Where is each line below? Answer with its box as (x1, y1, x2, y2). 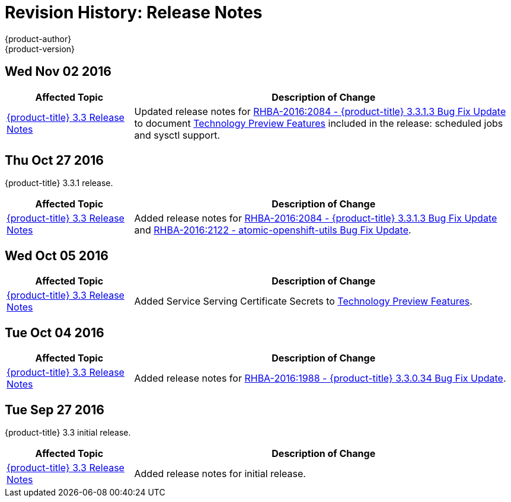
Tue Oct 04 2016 (5, 325, 104, 340)
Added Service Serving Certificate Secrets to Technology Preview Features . (134, 295, 472, 308)
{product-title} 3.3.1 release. (5, 178, 113, 188)
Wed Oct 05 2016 (5, 248, 108, 263)
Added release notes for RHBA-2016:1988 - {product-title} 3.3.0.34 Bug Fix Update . (134, 372, 506, 385)
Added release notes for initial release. (134, 467, 306, 479)
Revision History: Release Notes (5, 2, 263, 23)
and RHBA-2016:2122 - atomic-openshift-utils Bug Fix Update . (134, 224, 411, 236)
